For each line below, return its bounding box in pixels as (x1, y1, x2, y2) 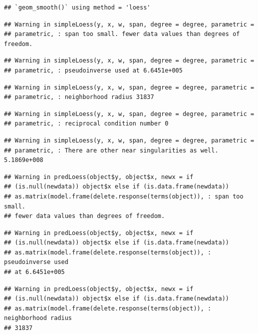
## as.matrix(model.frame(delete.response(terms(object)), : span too (4, 192, 244, 200)
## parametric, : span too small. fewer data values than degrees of (4, 30, 240, 38)
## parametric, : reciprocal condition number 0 (4, 120, 169, 127)
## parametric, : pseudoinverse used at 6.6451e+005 (4, 66, 183, 74)
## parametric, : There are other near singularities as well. (4, 146, 219, 154)
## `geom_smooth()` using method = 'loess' (4, 4, 151, 11)
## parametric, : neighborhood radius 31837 (4, 93, 154, 101)
